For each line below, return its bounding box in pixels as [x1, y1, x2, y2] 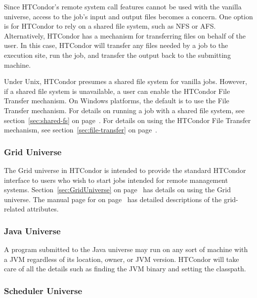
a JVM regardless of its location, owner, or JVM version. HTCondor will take [4, 254, 239, 264]
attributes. [27, 204, 59, 214]
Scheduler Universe [4, 284, 83, 297]
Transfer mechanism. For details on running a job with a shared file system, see [4, 105, 245, 115]
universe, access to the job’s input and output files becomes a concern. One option [4, 11, 253, 21]
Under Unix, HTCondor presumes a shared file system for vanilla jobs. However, [4, 76, 247, 86]
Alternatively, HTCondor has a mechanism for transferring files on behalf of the [4, 30, 246, 41]
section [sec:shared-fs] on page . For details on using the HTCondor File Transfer [4, 115, 251, 125]
